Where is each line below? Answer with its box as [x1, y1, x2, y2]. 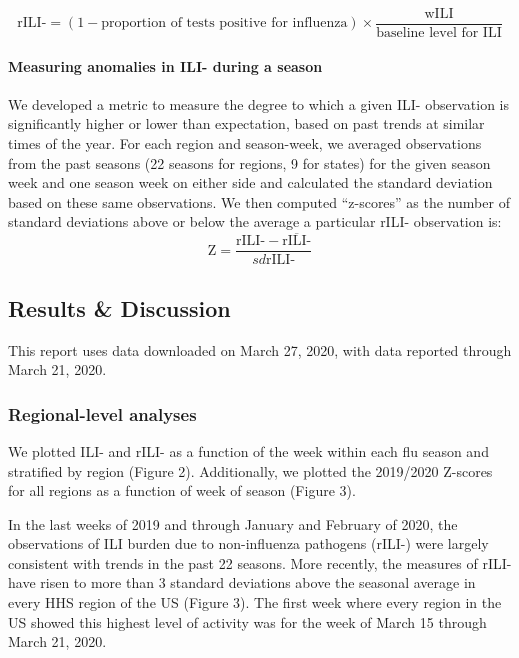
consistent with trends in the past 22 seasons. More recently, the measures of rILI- [8, 552, 512, 573]
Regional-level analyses [8, 401, 197, 426]
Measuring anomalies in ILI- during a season [8, 55, 323, 76]
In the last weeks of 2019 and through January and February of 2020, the [8, 513, 458, 534]
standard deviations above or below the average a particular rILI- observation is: [8, 211, 502, 232]
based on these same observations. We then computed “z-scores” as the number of [8, 191, 510, 212]
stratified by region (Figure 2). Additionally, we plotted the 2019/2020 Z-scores [8, 460, 493, 481]
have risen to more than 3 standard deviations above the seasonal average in [8, 572, 476, 593]
